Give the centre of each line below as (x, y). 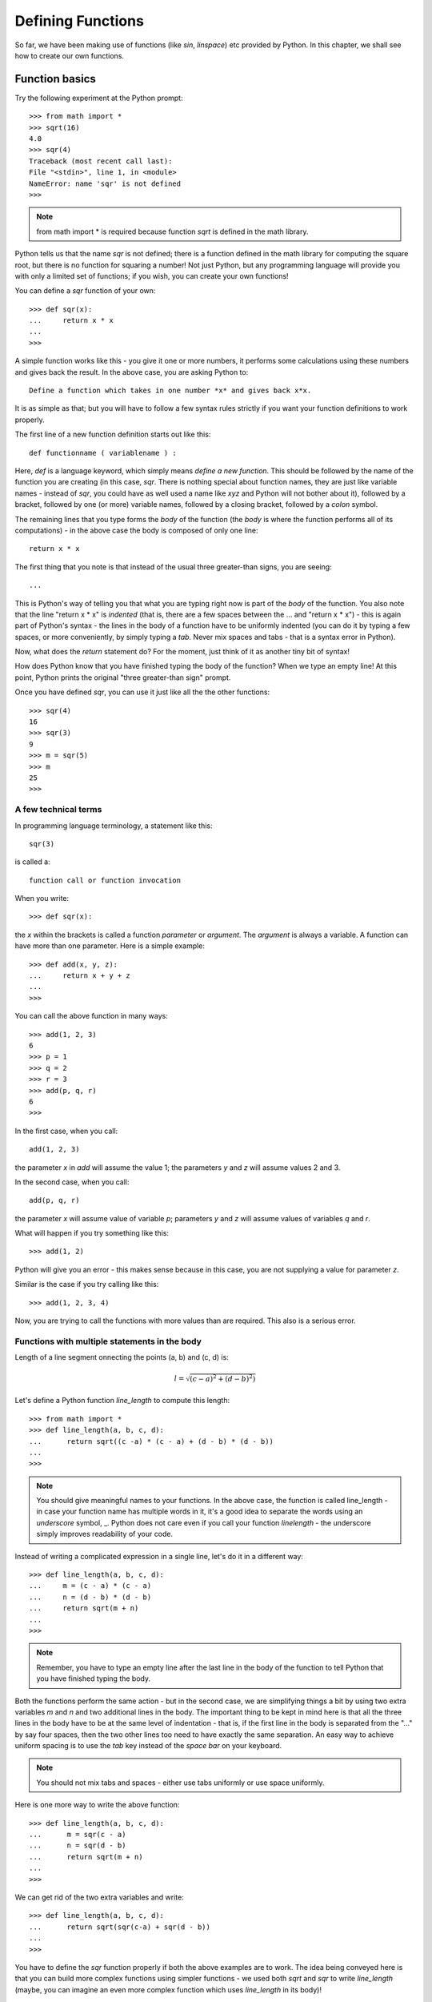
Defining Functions (79, 21)
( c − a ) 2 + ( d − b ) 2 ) (222, 1379)
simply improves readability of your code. (105, 1534)
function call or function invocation (105, 880)
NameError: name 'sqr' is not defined (105, 183)
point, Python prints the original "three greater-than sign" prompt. (123, 677)
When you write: (42, 898)
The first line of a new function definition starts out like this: (113, 434)
